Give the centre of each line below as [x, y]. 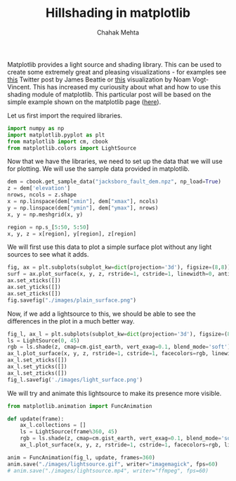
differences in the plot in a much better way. [71, 321]
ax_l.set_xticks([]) [38, 360]
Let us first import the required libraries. [65, 115]
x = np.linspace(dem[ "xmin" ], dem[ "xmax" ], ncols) [83, 202]
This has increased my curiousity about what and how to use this [127, 86]
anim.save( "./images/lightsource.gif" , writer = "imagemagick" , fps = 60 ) [113, 464]
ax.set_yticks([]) [34, 287]
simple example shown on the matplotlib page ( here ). [84, 102]
